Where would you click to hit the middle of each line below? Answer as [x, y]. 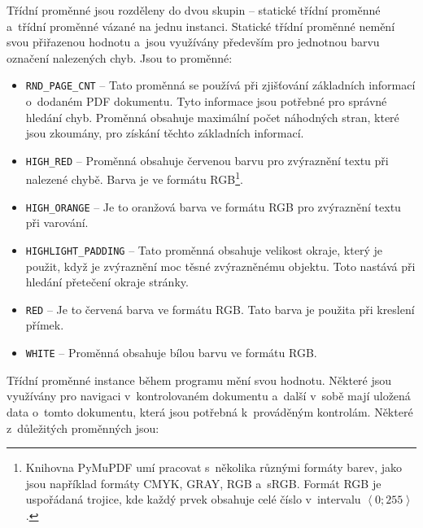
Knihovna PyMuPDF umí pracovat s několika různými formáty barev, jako [214, 467]
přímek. [45, 325]
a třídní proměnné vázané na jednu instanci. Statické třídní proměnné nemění [201, 26]
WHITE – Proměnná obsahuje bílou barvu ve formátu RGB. [171, 353]
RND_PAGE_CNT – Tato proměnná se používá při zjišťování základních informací [220, 85]
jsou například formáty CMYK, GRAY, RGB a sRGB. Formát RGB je [203, 483]
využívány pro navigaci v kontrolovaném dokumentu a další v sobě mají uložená [209, 396]
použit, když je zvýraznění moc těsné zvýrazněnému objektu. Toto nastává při [220, 266]
